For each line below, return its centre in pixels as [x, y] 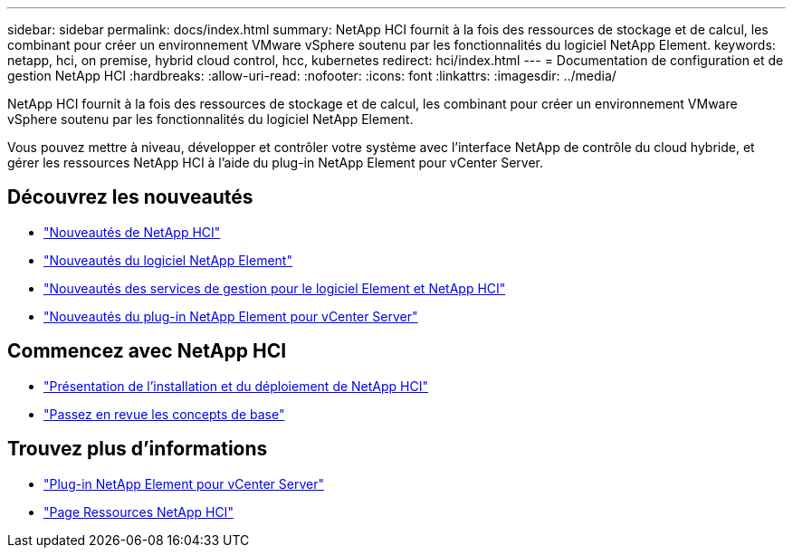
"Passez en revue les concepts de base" [164, 414]
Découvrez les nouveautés [130, 197]
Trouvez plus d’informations [138, 449]
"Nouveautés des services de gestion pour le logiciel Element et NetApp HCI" [275, 288]
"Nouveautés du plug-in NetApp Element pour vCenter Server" [231, 316]
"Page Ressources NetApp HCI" [139, 512]
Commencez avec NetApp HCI [147, 351]
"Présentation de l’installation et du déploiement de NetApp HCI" [236, 386]
